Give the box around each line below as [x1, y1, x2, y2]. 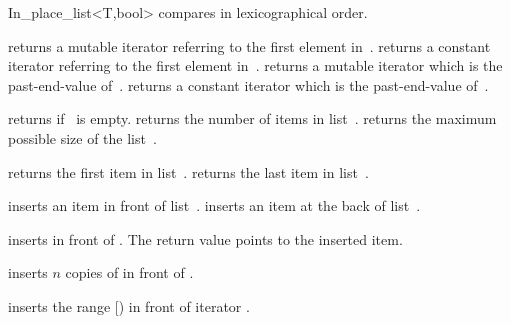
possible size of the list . [8, 127, 157, 148]
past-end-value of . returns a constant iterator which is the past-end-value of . [8, 74, 489, 95]
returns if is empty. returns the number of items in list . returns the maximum [8, 108, 497, 129]
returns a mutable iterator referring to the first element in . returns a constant [8, 35, 491, 56]
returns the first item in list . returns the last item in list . [8, 161, 369, 182]
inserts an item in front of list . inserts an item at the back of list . [8, 195, 421, 216]
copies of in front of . [65, 262, 194, 283]
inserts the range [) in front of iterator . [8, 295, 250, 316]
